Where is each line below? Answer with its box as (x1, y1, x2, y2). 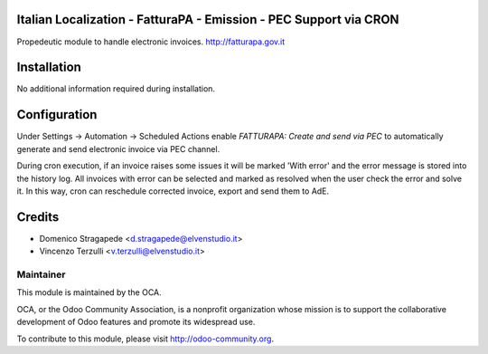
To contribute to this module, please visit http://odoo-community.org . (16, 333, 275, 344)
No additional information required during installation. (16, 83, 216, 94)
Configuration (16, 107, 98, 122)
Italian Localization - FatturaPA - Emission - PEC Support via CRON (16, 12, 399, 27)
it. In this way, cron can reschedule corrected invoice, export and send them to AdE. (16, 186, 330, 196)
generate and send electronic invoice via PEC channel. (16, 143, 221, 154)
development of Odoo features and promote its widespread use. (16, 317, 256, 328)
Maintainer (16, 268, 66, 281)
